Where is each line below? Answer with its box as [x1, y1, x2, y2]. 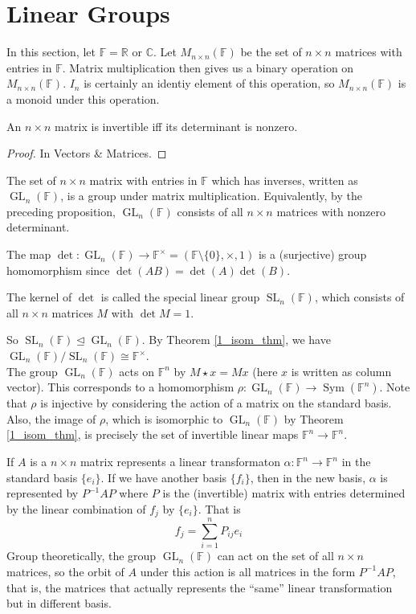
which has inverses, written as [211, 171, 358, 188]
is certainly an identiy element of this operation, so [84, 75, 335, 92]
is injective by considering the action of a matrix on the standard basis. [40, 395, 392, 411]
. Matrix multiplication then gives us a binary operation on [62, 59, 354, 76]
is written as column [291, 362, 392, 379]
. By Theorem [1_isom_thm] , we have [141, 331, 331, 348]
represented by [6, 485, 79, 501]
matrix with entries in [89, 171, 198, 188]
